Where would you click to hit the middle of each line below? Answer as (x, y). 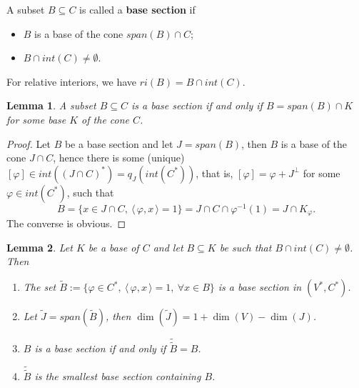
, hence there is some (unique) (119, 158)
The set (40, 287)
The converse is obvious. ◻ (66, 223)
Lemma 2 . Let (40, 247)
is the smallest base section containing (118, 375)
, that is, (214, 173)
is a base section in (260, 287)
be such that (246, 247)
